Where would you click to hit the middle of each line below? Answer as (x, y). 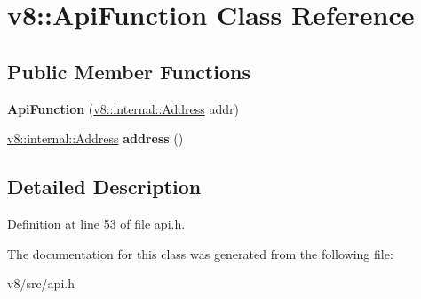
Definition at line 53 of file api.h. (96, 223)
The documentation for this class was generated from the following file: (200, 253)
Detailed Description (104, 186)
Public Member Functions (129, 71)
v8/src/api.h (41, 283)
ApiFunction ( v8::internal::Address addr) (123, 108)
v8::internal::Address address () (95, 138)
